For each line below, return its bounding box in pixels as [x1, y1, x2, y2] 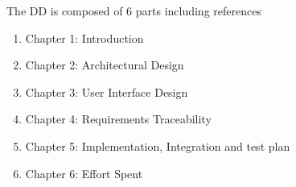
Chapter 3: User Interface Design [25, 83, 188, 100]
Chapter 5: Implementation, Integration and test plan [25, 137, 290, 154]
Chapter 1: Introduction [25, 29, 144, 46]
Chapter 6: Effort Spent [25, 164, 143, 181]
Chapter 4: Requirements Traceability [25, 110, 212, 127]
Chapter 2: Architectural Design [25, 56, 184, 73]
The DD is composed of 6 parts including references [6, 2, 261, 19]
